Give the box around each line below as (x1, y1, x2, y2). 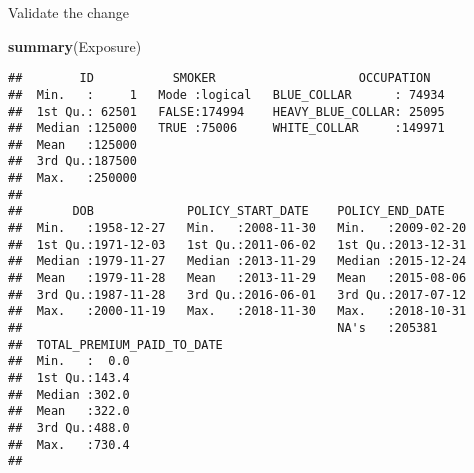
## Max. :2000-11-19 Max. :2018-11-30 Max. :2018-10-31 (8, 304, 467, 319)
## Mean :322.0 (8, 404, 130, 419)
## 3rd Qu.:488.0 (8, 420, 130, 435)
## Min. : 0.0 (8, 354, 130, 369)
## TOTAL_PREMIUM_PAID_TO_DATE (8, 337, 223, 352)
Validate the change (8, 2, 129, 22)
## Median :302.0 (8, 387, 130, 402)
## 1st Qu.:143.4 (8, 371, 130, 385)
